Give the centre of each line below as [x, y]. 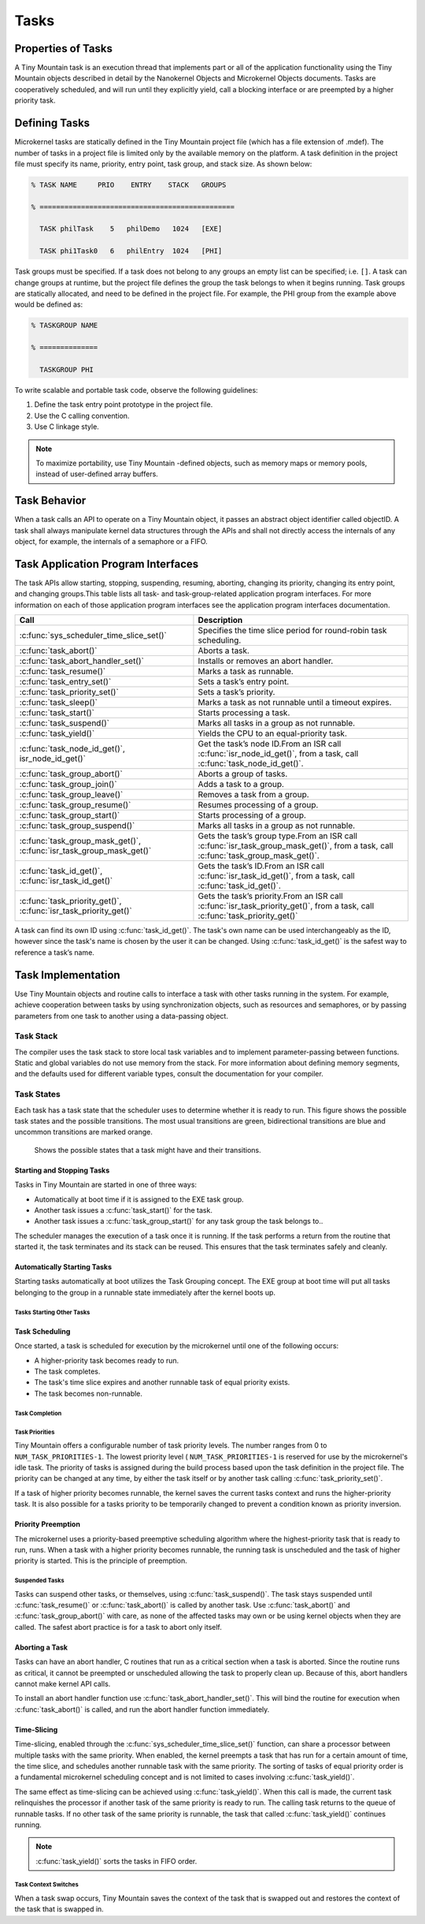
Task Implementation [68, 975]
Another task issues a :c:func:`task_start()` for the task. [123, 1210]
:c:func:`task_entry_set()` [65, 682]
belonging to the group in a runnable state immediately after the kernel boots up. [145, 1292]
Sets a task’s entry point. [244, 682]
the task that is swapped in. [59, 1909]
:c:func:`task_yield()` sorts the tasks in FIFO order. [116, 1861]
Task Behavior [50, 501]
